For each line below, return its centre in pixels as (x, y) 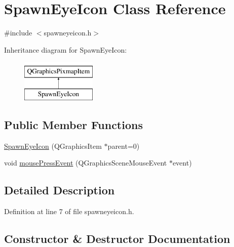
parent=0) (124, 146)
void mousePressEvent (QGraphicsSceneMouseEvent (86, 163)
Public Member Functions (73, 124)
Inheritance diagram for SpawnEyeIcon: (66, 49)
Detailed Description (60, 190)
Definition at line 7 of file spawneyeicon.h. (69, 211)
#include (18, 33)
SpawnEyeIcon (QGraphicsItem (53, 146)
